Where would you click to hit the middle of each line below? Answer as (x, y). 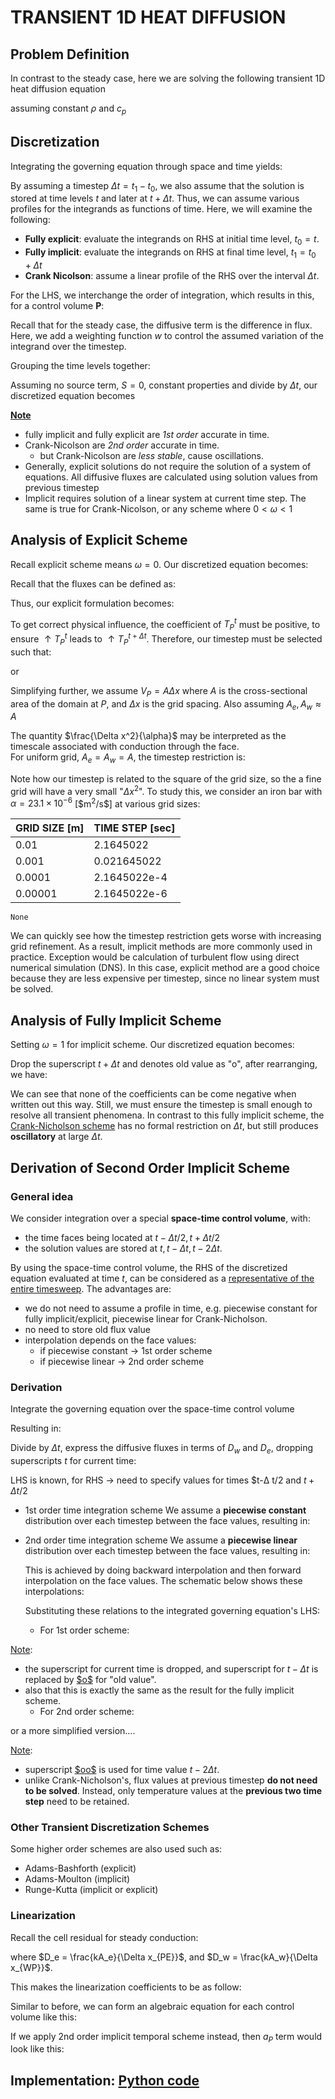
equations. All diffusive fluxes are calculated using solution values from (171, 477)
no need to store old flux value (87, 1329)
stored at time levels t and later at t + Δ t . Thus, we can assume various (155, 198)
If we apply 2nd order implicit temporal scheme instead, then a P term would (166, 2037)
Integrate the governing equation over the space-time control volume (152, 1409)
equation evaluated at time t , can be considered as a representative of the (162, 1278)
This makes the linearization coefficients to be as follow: (126, 1987)
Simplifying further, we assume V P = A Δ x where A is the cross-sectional (159, 691)
